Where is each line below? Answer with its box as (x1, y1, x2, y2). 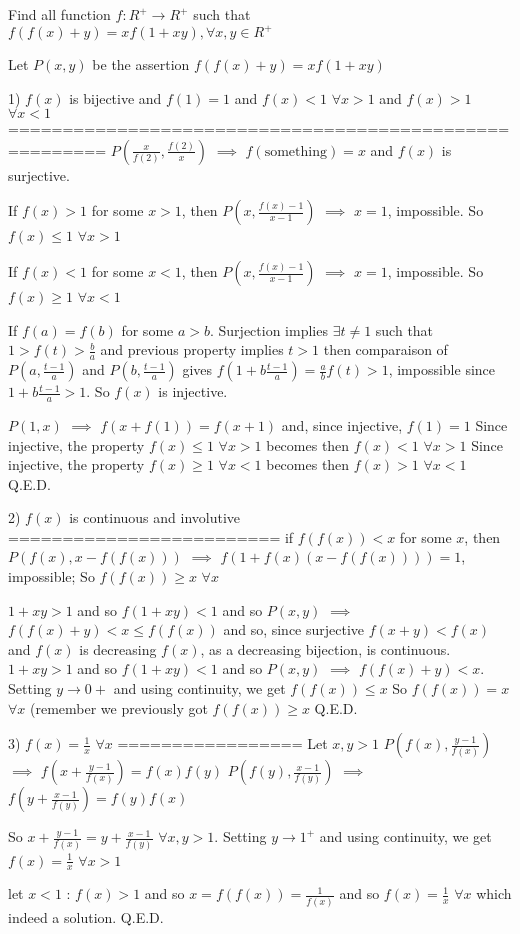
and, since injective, (281, 414, 403, 435)
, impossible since (388, 359, 496, 380)
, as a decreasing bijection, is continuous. (200, 638, 451, 659)
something (264, 144, 327, 159)
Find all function (8, 4, 111, 24)
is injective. (158, 381, 228, 402)
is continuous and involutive (69, 507, 241, 528)
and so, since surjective (223, 619, 365, 640)
